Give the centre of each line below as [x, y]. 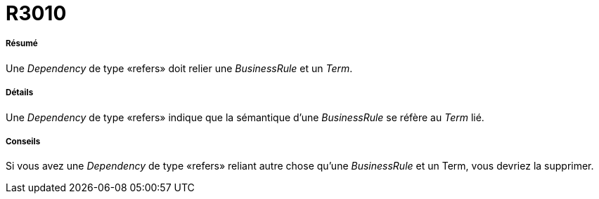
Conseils [23, 141]
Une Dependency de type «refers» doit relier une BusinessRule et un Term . [179, 68]
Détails [20, 93]
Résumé [22, 44]
